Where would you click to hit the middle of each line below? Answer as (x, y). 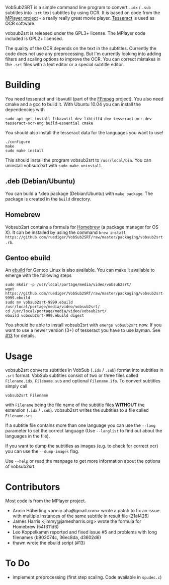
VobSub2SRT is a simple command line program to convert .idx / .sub (78, 7)
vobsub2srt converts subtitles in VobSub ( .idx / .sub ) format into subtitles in (84, 370)
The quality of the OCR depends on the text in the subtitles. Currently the (81, 48)
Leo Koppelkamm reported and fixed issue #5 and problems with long (85, 532)
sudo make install (24, 151)
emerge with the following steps (38, 275)
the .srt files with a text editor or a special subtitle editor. (65, 64)
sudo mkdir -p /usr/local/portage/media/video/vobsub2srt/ (68, 285)
